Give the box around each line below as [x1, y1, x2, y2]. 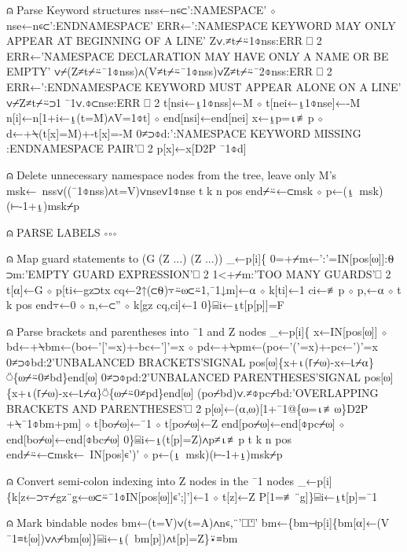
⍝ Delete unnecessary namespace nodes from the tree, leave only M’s [6, 166, 337, 182]
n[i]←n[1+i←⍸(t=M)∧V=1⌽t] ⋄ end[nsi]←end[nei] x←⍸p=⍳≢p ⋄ [6, 109, 324, 126]
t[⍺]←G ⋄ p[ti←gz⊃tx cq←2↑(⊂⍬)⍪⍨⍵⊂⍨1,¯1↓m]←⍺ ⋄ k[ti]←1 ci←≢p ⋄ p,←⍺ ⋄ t [6, 281, 401, 297]
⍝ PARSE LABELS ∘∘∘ [6, 223, 117, 240]
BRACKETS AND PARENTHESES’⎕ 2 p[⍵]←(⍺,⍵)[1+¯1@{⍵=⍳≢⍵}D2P [6, 399, 368, 416]
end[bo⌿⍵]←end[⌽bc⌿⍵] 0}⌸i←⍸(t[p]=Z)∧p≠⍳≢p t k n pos [6, 430, 291, 447]
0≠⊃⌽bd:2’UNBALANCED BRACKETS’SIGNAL [6, 353, 246, 370]
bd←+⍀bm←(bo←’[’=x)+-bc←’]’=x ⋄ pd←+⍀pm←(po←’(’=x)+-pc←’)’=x [6, 338, 378, 355]
